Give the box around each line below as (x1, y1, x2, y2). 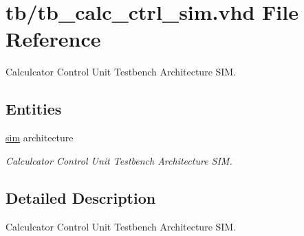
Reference (6, 25, 101, 53)
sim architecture (6, 130, 74, 145)
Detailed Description (6, 187, 156, 208)
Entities (6, 98, 62, 119)
